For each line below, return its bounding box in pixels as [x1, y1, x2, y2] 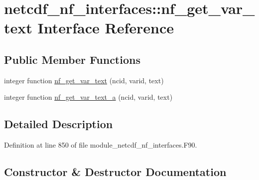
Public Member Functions [4, 51, 140, 67]
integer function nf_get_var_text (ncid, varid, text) [4, 75, 164, 85]
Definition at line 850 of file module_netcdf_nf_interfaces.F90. [4, 140, 197, 150]
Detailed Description [4, 116, 113, 132]
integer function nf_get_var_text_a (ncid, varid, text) [4, 92, 173, 102]
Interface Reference [37, 17, 174, 38]
